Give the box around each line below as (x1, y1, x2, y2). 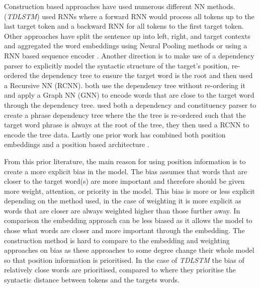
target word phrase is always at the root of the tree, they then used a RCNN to (4, 119, 249, 130)
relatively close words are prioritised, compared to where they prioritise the (4, 264, 236, 275)
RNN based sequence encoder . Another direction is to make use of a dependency (4, 50, 254, 60)
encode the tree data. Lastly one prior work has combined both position (4, 129, 226, 139)
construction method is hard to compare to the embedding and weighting (4, 235, 230, 245)
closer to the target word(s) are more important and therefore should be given (4, 176, 245, 186)
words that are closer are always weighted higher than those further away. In (4, 205, 240, 215)
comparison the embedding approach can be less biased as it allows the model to (4, 215, 252, 226)
